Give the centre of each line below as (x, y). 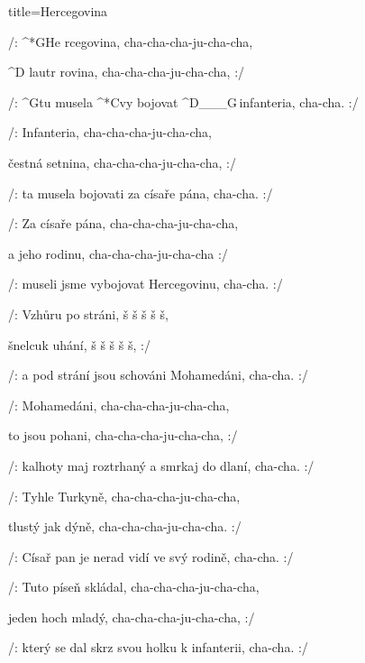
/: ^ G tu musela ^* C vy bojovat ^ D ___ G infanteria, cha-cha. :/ (183, 101)
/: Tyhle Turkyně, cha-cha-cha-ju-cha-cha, (124, 496)
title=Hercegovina (58, 11)
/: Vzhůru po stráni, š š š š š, (88, 313)
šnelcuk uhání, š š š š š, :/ (79, 344)
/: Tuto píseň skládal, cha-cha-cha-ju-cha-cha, (134, 587)
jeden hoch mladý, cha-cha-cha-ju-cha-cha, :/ (132, 617)
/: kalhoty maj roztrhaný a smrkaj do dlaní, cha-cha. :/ (161, 465)
